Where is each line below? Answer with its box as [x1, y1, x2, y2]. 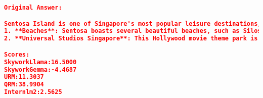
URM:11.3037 [4, 73, 44, 81]
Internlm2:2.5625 [4, 88, 62, 96]
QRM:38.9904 [4, 81, 44, 88]
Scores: [4, 51, 30, 58]
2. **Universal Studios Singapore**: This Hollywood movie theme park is [4, 35, 258, 42]
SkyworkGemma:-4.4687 [4, 66, 77, 73]
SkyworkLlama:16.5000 [4, 58, 77, 66]
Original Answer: [4, 4, 62, 11]
